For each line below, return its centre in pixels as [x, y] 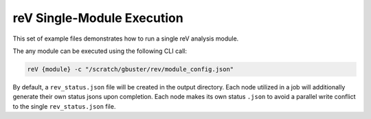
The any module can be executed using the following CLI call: [100, 51]
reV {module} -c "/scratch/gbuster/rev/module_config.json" [131, 69]
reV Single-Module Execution [98, 18]
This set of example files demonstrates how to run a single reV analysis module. [126, 39]
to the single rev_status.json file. [64, 106]
